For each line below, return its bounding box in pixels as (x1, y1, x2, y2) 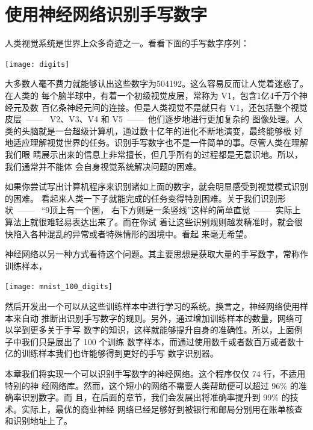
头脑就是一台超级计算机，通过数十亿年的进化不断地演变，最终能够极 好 (21, 124, 303, 137)
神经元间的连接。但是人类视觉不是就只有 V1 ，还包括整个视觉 (66, 101, 308, 113)
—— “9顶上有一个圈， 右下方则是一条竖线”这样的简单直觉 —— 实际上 (17, 204, 301, 216)
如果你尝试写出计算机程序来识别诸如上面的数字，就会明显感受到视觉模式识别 (5, 180, 308, 193)
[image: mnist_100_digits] (5, 282, 113, 291)
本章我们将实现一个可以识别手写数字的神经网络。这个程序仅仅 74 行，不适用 (5, 367, 306, 379)
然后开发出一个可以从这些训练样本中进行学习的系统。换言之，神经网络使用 (5, 299, 300, 312)
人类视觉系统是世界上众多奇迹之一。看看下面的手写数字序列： (5, 37, 249, 49)
